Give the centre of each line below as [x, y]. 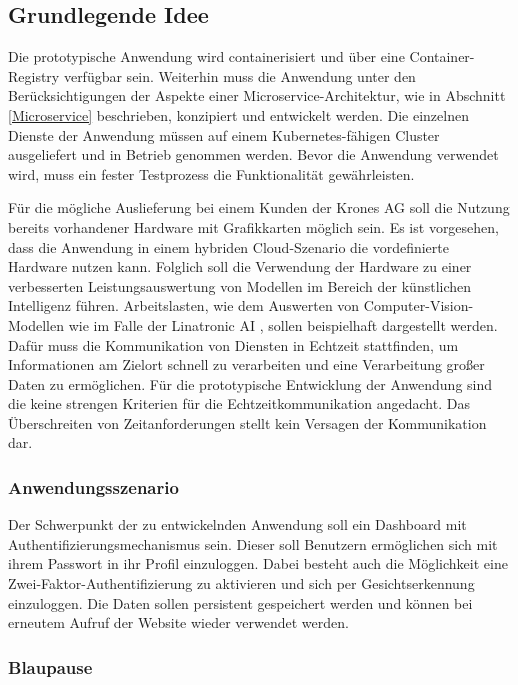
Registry [34, 75]
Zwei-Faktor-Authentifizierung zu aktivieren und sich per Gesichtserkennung [241, 583]
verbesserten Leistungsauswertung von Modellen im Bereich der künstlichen [240, 285]
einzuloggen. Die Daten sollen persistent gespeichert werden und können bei [240, 602]
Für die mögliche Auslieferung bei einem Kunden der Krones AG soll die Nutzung [259, 207]
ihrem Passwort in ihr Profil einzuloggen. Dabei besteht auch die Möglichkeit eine [258, 563]
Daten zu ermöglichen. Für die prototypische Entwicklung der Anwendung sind [250, 383]
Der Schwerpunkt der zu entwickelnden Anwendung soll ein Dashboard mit [237, 524]
